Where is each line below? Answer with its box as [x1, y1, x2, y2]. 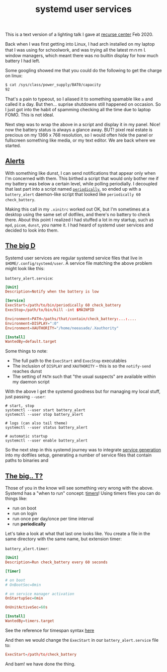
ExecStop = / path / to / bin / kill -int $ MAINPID [5, 307, 94, 312]
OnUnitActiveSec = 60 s [5, 605, 48, 610]
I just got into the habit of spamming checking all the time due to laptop [5, 106, 151, 112]
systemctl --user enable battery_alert [5, 438, 88, 443]
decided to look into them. [5, 227, 59, 233]
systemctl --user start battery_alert [5, 408, 85, 413]
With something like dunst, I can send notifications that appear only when [5, 170, 156, 176]
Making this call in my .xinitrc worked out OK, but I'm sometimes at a [5, 206, 150, 212]
